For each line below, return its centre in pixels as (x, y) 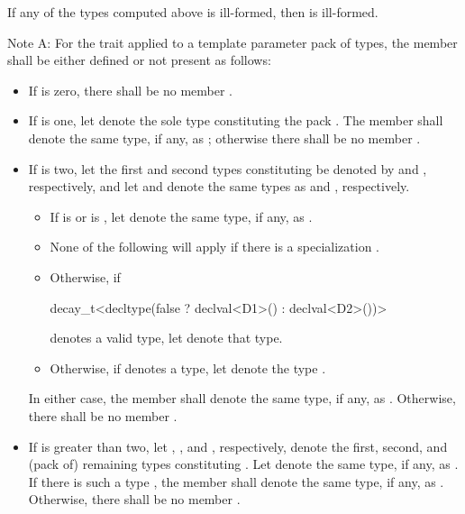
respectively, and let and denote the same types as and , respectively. (219, 186)
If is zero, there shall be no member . (130, 90)
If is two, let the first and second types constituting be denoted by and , (228, 168)
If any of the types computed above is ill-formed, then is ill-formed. (193, 12)
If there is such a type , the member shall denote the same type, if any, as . (236, 481)
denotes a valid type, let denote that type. (166, 338)
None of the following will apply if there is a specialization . (214, 247)
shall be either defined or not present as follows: (139, 60)
